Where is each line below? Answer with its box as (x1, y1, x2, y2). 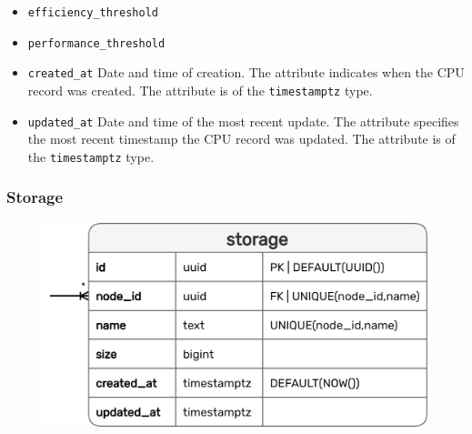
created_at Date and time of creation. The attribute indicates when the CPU (27, 63, 465, 82)
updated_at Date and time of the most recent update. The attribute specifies (27, 111, 459, 130)
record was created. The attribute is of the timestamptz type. (27, 80, 373, 99)
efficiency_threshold (27, 6, 158, 19)
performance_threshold (27, 36, 166, 50)
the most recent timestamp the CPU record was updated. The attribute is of (27, 129, 456, 148)
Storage (6, 186, 64, 208)
